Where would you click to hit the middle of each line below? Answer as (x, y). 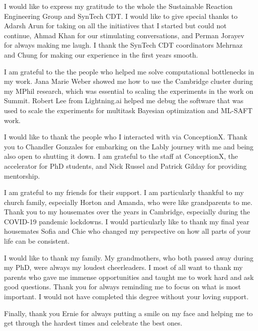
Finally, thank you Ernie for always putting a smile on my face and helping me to (129, 313)
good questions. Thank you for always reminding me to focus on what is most (123, 287)
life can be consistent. (37, 241)
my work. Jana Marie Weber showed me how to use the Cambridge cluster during (129, 81)
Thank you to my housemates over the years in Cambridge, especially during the (127, 212)
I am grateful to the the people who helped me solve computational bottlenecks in (129, 71)
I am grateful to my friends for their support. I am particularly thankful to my (124, 192)
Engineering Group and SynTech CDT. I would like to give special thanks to (121, 16)
